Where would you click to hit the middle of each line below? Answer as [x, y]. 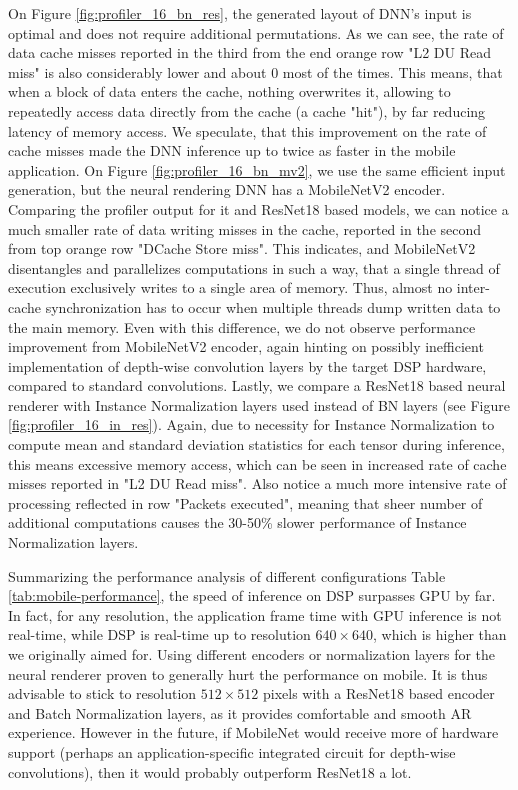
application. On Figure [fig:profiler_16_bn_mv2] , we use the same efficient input [257, 169]
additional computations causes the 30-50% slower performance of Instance [237, 522]
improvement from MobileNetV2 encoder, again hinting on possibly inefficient [246, 346]
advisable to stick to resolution [102, 693]
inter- [473, 287]
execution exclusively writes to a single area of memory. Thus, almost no [230, 287]
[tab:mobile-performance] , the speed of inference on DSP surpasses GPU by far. [252, 595]
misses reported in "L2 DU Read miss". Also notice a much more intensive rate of [257, 483]
